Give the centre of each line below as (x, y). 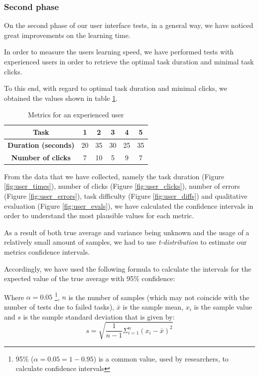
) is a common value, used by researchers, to (161, 358)
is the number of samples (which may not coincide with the (159, 297)
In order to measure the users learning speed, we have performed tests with (119, 52)
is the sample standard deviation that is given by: (99, 316)
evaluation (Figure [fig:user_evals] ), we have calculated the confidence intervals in (129, 205)
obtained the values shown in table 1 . (61, 98)
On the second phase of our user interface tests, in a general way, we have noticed (129, 25)
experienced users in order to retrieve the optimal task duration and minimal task (129, 61)
